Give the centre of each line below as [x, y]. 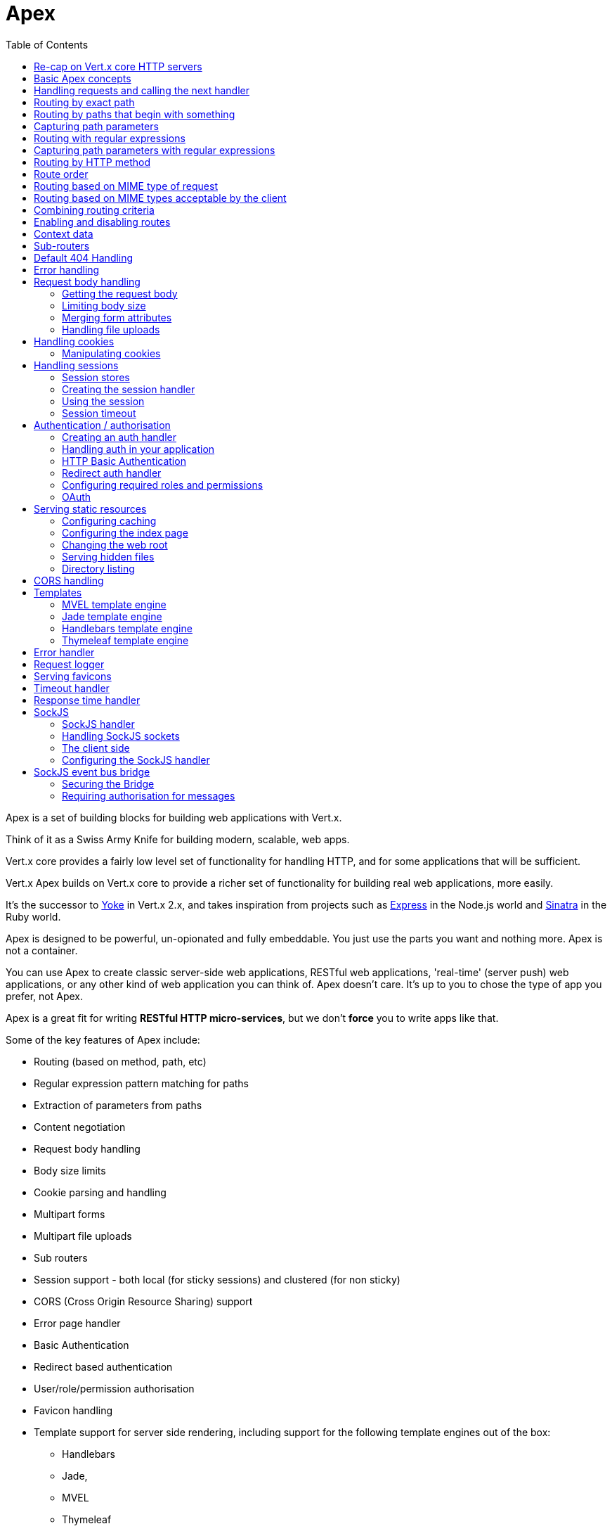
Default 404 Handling [84, 257]
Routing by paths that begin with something [135, 114]
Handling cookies [74, 341]
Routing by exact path [84, 102]
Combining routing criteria [94, 210]
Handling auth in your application [138, 449]
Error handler [64, 652]
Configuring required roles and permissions [163, 485]
